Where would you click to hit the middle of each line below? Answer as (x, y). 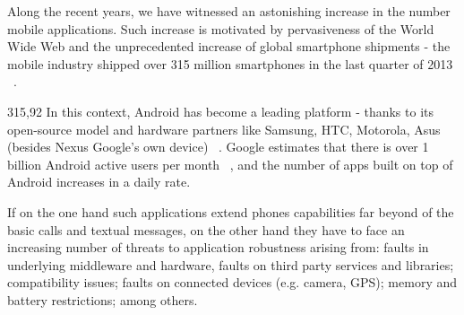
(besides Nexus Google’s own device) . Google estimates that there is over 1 (218, 147)
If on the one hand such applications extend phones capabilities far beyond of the (231, 211)
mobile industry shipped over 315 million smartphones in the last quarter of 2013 (230, 63)
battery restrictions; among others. (103, 299)
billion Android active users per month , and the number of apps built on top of (230, 164)
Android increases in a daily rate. (99, 182)
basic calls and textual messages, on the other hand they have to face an (206, 229)
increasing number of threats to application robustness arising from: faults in (218, 247)
